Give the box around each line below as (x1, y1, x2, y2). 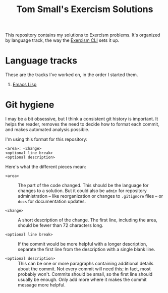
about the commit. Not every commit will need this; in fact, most (18, 266, 151, 272)
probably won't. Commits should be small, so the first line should (18, 271, 153, 277)
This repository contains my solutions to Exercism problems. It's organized (5, 32, 160, 38)
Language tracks (5, 55, 77, 67)
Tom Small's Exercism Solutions (16, 4, 153, 15)
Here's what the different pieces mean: (5, 164, 87, 170)
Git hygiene (5, 99, 54, 110)
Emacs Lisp (12, 82, 37, 88)
